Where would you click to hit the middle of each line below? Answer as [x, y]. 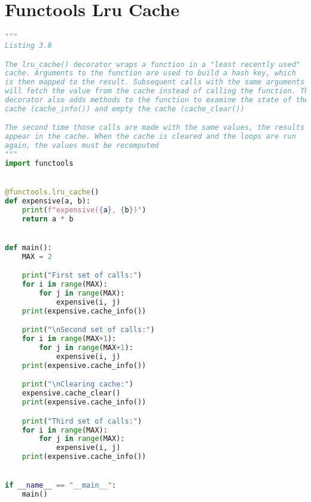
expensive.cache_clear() [71, 393]
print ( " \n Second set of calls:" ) [88, 330]
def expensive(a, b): [48, 201]
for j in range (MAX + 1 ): [86, 348]
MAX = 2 [37, 256]
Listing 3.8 [28, 45]
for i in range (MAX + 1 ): [69, 339]
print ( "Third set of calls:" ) [82, 421]
